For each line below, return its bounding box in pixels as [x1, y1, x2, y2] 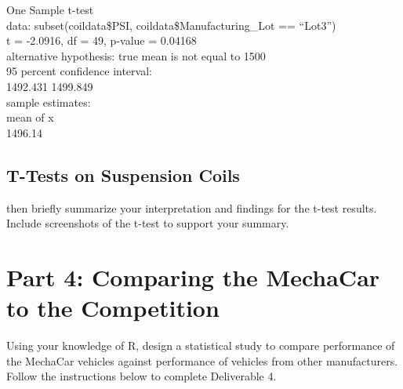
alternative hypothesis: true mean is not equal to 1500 [6, 47, 266, 64]
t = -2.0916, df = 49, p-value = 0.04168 [6, 32, 197, 49]
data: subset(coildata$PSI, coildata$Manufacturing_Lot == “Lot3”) [6, 16, 336, 33]
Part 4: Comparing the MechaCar [6, 260, 380, 293]
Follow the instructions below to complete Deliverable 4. [6, 368, 277, 384]
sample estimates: [6, 93, 91, 110]
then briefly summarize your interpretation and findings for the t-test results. [6, 199, 377, 216]
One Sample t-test [6, 2, 94, 17]
